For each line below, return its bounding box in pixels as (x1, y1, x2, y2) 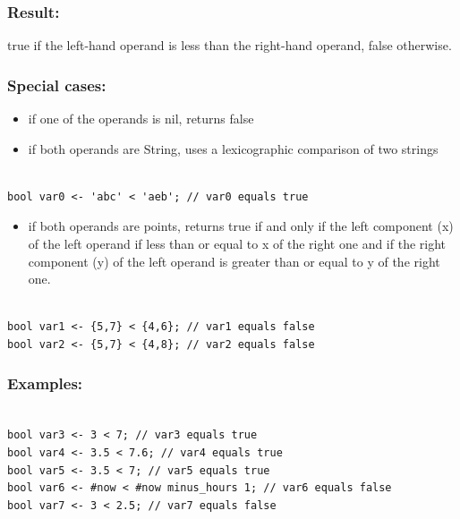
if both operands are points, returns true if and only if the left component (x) (28, 217, 454, 235)
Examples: (7, 372, 83, 395)
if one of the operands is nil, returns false (28, 109, 254, 128)
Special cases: (7, 73, 106, 96)
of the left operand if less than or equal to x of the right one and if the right (28, 234, 447, 252)
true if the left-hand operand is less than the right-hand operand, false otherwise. (7, 36, 452, 55)
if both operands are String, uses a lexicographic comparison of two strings (28, 139, 439, 157)
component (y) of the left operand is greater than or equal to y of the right (28, 251, 440, 270)
